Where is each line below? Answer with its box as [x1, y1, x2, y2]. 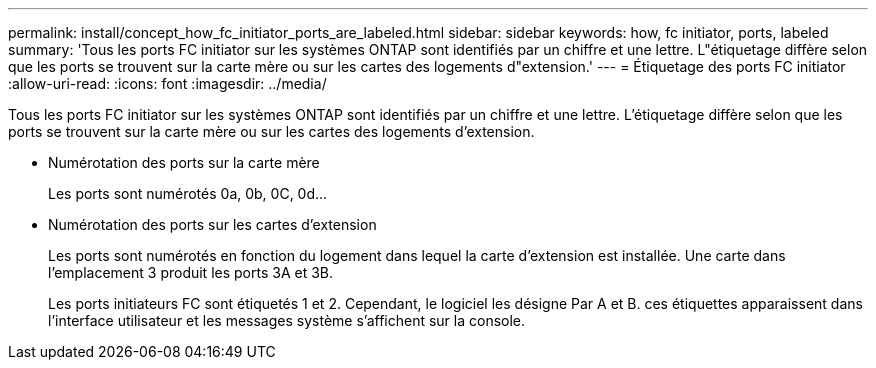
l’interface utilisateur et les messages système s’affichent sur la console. [48, 312, 526, 329]
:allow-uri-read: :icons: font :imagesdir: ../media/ [8, 75, 327, 92]
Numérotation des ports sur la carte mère [48, 154, 320, 171]
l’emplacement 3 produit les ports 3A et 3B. [48, 264, 334, 281]
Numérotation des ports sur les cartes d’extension [48, 216, 377, 233]
